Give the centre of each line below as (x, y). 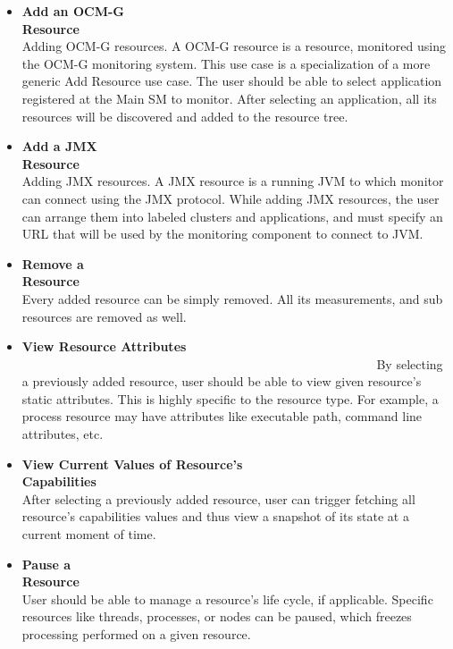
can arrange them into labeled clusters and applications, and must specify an (232, 216)
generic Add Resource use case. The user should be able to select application (232, 81)
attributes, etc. (63, 434)
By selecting (410, 363)
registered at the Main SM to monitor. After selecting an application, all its (229, 98)
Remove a (53, 263)
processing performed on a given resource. (136, 634)
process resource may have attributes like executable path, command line (222, 416)
